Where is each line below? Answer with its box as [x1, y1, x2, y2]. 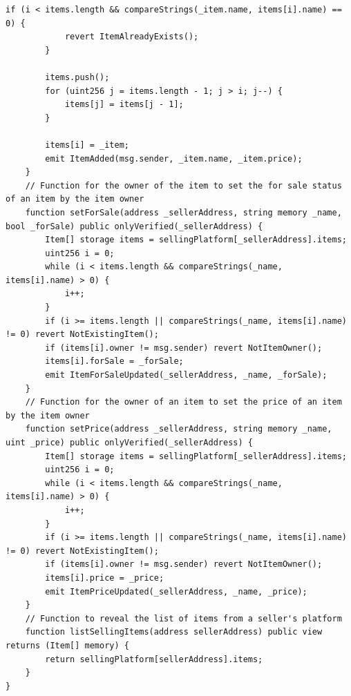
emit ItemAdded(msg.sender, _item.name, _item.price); [45, 153, 303, 164]
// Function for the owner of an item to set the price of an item [25, 397, 342, 407]
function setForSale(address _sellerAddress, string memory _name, [25, 207, 342, 217]
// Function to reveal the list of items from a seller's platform [25, 613, 342, 623]
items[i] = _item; [45, 139, 129, 150]
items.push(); [45, 72, 110, 82]
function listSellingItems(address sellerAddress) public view [25, 627, 323, 637]
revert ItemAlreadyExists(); [64, 32, 199, 42]
